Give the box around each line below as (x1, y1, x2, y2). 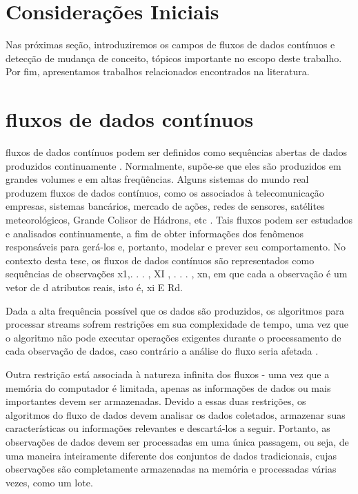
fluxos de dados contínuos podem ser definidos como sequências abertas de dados (6, 145, 348, 159)
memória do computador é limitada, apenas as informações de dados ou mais (6, 380, 331, 395)
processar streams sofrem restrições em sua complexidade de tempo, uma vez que (6, 317, 348, 331)
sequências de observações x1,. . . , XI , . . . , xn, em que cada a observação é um (6, 266, 348, 281)
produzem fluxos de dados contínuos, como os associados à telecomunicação (6, 185, 324, 199)
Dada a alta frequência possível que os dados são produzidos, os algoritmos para (6, 303, 344, 317)
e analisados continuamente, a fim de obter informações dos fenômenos (6, 226, 304, 240)
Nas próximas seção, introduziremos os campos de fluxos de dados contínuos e (6, 37, 335, 52)
